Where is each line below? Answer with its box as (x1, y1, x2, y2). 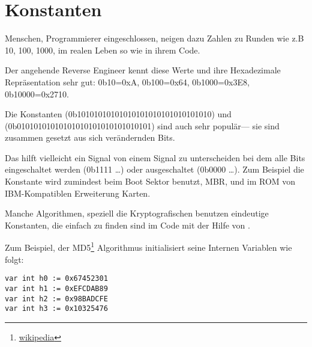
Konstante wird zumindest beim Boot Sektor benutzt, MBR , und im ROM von (5, 175, 296, 188)
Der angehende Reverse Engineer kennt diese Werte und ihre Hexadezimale (5, 64, 281, 76)
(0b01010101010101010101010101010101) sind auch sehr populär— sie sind (5, 119, 280, 132)
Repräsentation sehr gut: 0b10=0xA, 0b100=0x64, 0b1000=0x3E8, (5, 75, 250, 88)
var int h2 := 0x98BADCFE (5, 294, 108, 303)
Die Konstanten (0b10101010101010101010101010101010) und (5, 108, 232, 120)
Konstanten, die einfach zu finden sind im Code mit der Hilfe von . (5, 218, 250, 231)
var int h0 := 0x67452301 (5, 274, 108, 283)
